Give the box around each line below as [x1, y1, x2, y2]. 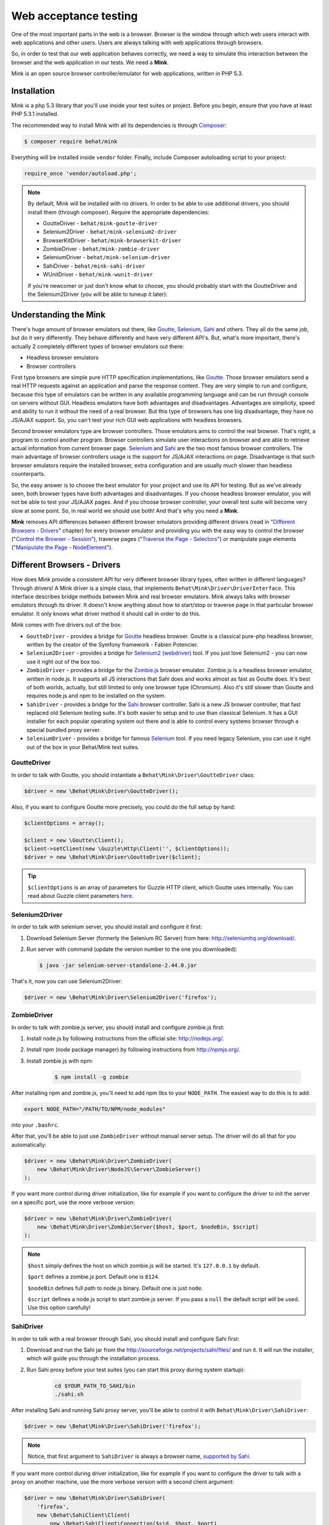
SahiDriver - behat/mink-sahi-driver [43, 262, 146, 270]
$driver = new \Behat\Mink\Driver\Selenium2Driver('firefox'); [24, 994, 218, 1000]
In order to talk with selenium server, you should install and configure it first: [11, 923, 202, 930]
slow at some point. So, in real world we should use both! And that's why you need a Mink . [11, 507, 239, 514]
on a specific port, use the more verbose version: [11, 1199, 135, 1206]
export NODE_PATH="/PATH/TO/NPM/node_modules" [24, 1105, 166, 1113]
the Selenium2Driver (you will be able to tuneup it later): [27, 290, 168, 298]
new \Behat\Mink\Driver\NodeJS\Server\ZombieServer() [37, 1166, 201, 1172]
